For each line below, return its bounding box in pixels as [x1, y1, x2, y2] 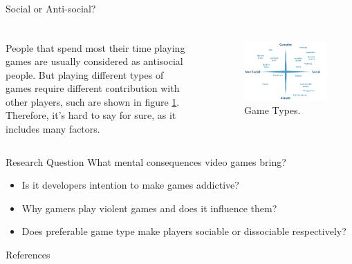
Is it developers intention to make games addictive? [21, 178, 239, 192]
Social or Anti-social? [6, 1, 96, 15]
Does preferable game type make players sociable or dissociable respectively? [21, 224, 346, 238]
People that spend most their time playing [6, 40, 185, 55]
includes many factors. [6, 122, 100, 136]
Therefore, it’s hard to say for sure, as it [6, 108, 176, 122]
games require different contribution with [6, 81, 180, 95]
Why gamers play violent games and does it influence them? [21, 200, 277, 215]
